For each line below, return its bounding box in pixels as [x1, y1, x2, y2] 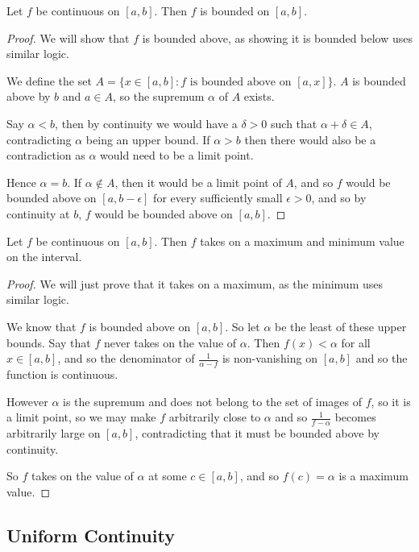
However [6, 392, 48, 409]
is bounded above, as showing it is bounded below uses [142, 29, 413, 46]
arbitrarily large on [6, 424, 101, 441]
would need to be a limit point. [100, 147, 254, 164]
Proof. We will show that [6, 29, 130, 46]
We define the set [6, 72, 92, 89]
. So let [225, 318, 260, 334]
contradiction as [6, 147, 85, 164]
